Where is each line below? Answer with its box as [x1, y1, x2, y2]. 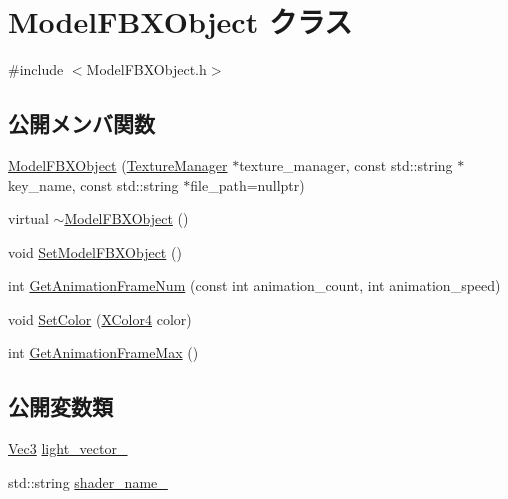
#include [8, 59, 64, 80]
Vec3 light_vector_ [8, 438, 128, 459]
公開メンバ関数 [8, 108, 155, 139]
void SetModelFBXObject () [8, 241, 182, 262]
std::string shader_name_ [8, 471, 168, 492]
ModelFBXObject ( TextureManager [8, 154, 228, 175]
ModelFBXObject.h [86, 59, 207, 80]
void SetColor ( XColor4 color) [8, 308, 192, 329]
